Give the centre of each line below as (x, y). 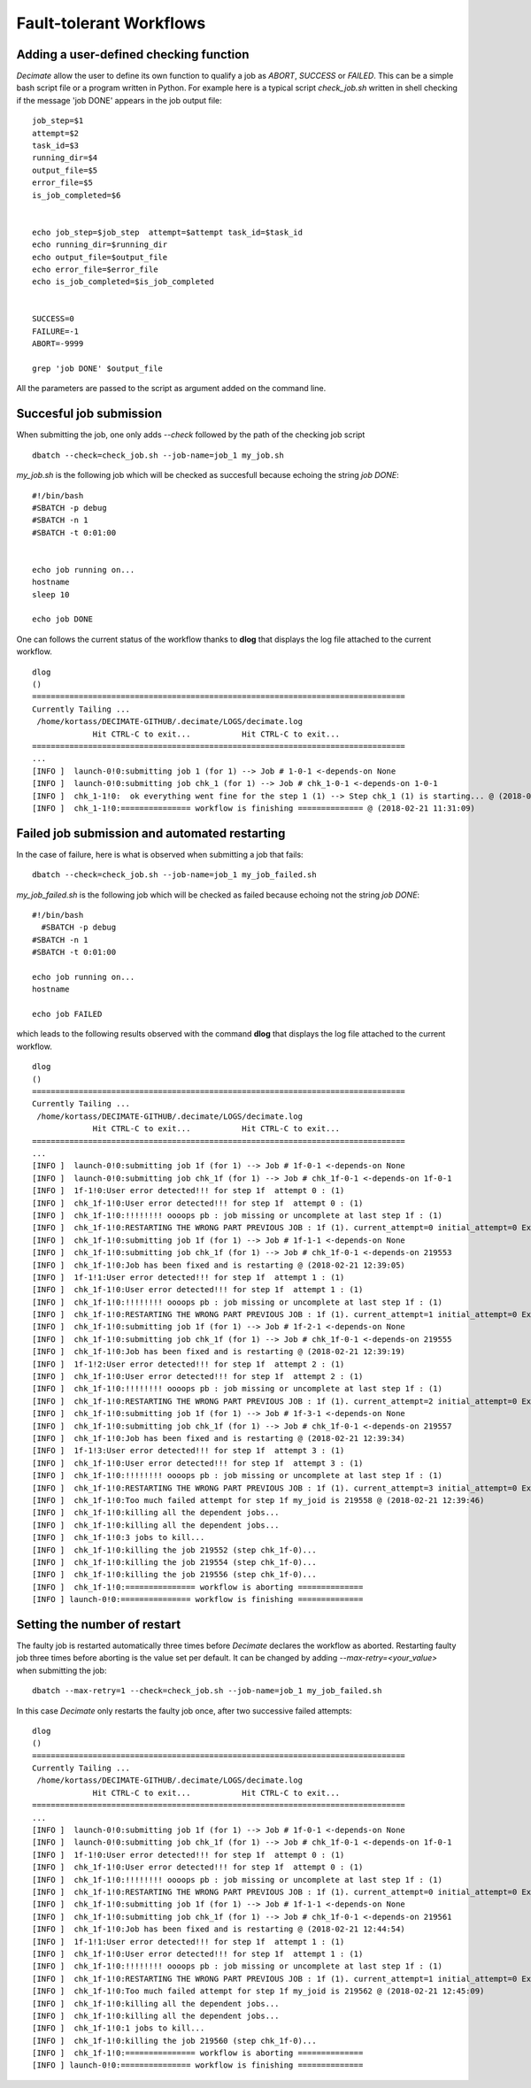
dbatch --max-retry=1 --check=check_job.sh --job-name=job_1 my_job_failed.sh (207, 1691)
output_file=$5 (65, 170)
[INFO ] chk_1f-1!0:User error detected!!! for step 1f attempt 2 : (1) (198, 1377)
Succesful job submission (89, 414)
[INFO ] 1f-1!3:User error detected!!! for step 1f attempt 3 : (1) (189, 1451)
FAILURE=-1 (56, 331)
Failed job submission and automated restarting (151, 833)
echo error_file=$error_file (95, 269)
